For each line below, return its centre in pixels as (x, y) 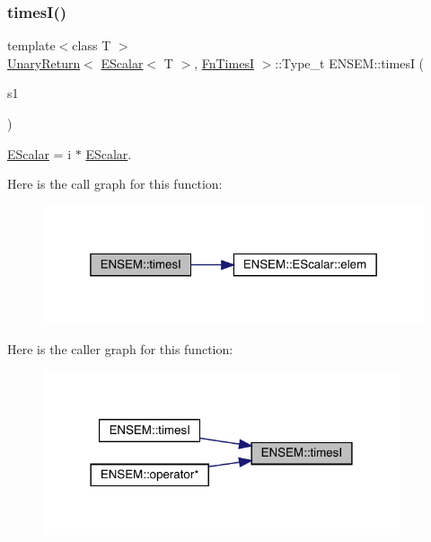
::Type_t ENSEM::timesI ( (350, 62)
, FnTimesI (224, 62)
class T (92, 45)
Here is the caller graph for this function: (120, 349)
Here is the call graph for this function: (115, 184)
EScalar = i (40, 153)
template (31, 45)
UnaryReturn (44, 62)
